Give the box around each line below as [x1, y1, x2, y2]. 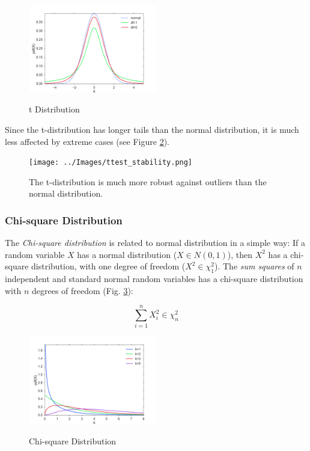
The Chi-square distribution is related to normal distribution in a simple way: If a [5, 236, 306, 249]
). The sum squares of [214, 260, 294, 272]
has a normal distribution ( [77, 248, 177, 260]
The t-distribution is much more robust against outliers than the [29, 175, 267, 188]
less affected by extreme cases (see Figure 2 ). [5, 135, 169, 147]
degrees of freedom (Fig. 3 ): [31, 284, 133, 296]
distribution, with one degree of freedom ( [31, 260, 186, 272]
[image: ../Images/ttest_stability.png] [29, 158, 193, 167]
